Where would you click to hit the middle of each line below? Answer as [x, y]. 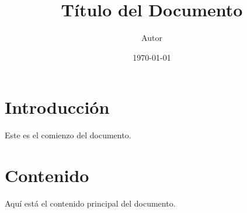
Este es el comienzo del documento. [68, 135]
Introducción [57, 107]
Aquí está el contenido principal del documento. [90, 203]
